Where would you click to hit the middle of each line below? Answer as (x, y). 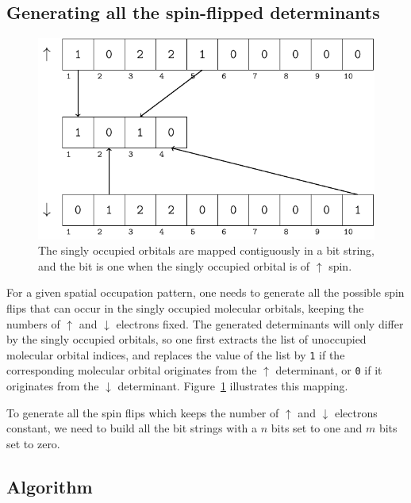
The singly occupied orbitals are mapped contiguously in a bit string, (206, 250)
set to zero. (33, 443)
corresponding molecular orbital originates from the (132, 370)
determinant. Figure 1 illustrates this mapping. (233, 386)
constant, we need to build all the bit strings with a (132, 428)
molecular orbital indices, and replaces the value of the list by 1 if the (176, 354)
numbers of (33, 323)
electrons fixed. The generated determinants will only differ (260, 323)
